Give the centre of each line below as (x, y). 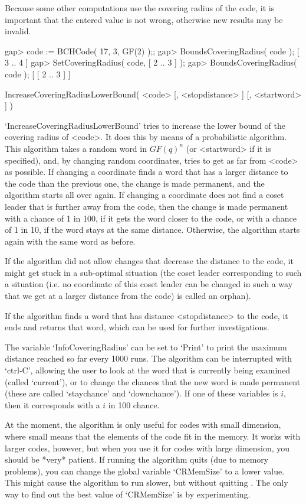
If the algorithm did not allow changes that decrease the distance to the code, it (149, 261)
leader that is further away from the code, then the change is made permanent (147, 206)
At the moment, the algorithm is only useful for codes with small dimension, (143, 425)
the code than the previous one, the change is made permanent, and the (135, 183)
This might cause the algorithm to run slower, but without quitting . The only (147, 482)
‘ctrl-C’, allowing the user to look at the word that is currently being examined (148, 370)
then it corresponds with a (52, 404)
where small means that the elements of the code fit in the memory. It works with (153, 436)
